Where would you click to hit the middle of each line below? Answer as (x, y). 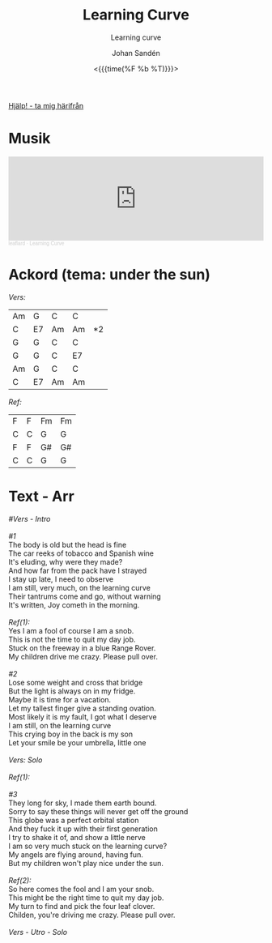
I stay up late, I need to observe (61, 579)
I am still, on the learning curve (60, 725)
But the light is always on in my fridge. (72, 691)
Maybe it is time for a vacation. (60, 699)
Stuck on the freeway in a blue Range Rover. (82, 648)
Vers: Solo (25, 760)
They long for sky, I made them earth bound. (83, 803)
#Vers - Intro (30, 518)
